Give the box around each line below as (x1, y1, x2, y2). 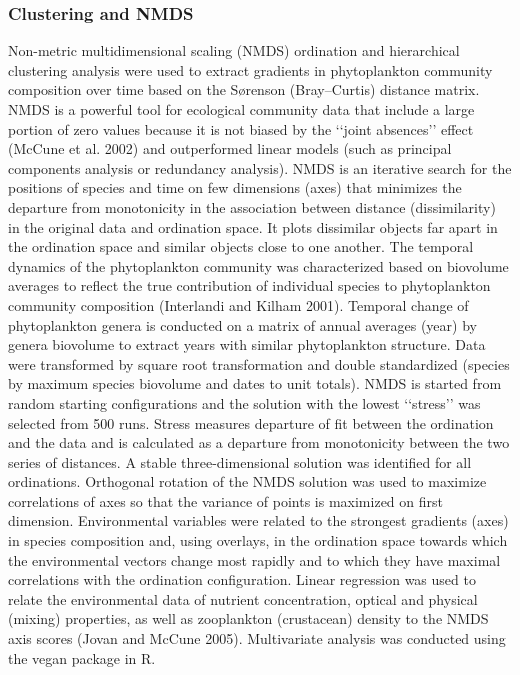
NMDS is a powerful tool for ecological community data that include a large (8, 99, 475, 119)
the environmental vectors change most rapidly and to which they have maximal (8, 549, 501, 570)
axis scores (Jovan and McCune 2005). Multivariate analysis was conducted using (8, 628, 506, 649)
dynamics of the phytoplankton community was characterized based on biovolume (8, 255, 509, 276)
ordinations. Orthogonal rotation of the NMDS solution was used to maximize (8, 471, 487, 492)
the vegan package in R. (8, 647, 156, 668)
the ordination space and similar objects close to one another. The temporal (8, 236, 474, 257)
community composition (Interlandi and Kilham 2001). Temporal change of (8, 294, 469, 315)
